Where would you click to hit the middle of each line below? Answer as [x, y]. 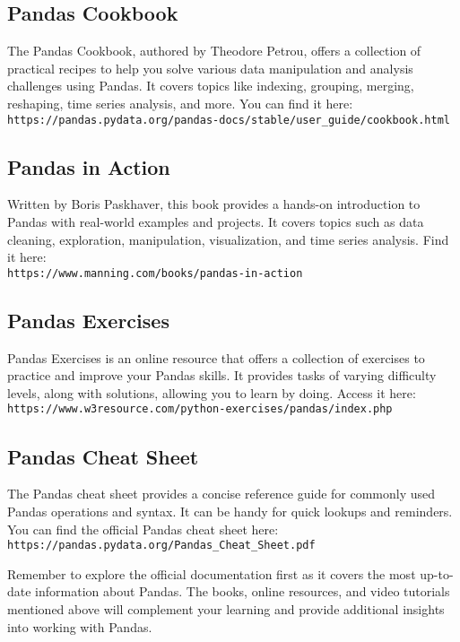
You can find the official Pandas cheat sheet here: [143, 529]
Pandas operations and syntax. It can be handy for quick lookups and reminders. [230, 511]
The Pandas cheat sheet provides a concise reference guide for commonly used [221, 494]
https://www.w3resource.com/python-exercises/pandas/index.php [200, 409]
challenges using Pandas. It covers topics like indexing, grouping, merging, [211, 86]
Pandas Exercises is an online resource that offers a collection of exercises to [216, 357]
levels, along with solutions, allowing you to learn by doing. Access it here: [212, 392]
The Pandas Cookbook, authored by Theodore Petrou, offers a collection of [214, 51]
